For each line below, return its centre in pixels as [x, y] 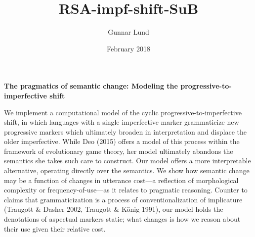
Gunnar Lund [128, 32]
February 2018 [128, 48]
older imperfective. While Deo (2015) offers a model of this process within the [122, 141]
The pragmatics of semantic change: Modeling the [91, 86]
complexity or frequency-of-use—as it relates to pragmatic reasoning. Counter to [126, 190]
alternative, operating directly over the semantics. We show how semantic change [127, 170]
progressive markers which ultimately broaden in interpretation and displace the [125, 131]
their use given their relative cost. [55, 228]
